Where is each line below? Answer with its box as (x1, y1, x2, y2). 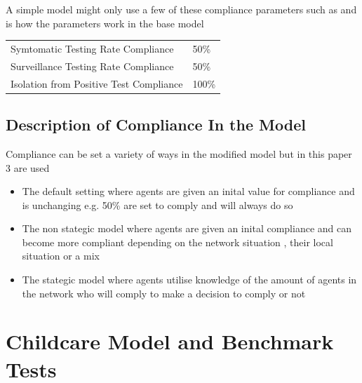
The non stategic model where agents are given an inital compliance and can (22, 221, 351, 236)
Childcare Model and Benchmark (6, 327, 334, 356)
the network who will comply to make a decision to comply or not (22, 285, 306, 300)
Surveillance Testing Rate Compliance (11, 58, 174, 73)
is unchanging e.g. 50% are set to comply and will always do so (22, 197, 293, 212)
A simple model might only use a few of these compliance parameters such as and (6, 2, 357, 16)
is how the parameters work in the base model (6, 15, 204, 30)
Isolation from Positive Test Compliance (11, 76, 183, 90)
